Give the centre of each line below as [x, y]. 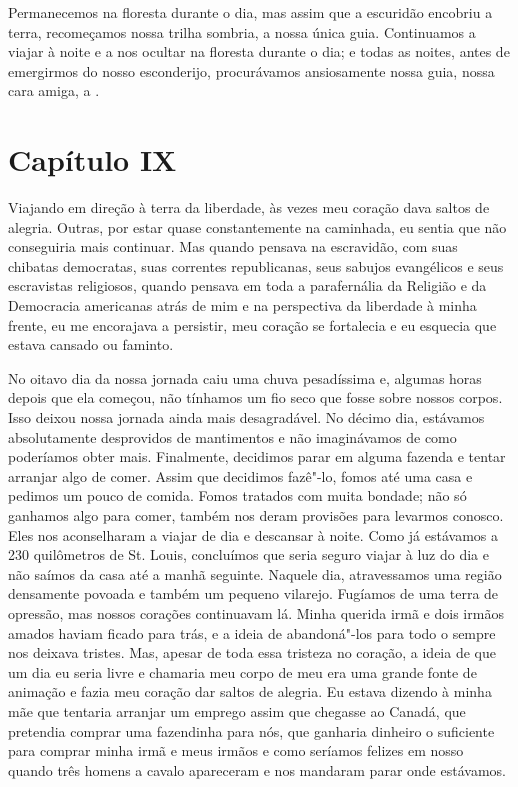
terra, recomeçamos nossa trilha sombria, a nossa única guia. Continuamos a [242, 31]
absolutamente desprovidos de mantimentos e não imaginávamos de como [232, 436]
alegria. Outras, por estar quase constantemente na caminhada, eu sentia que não [257, 226]
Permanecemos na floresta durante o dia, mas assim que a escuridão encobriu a [250, 12]
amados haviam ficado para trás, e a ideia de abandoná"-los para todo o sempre [252, 632]
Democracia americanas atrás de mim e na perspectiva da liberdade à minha [242, 305]
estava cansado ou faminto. [91, 344]
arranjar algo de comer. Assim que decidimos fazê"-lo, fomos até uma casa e [240, 475]
